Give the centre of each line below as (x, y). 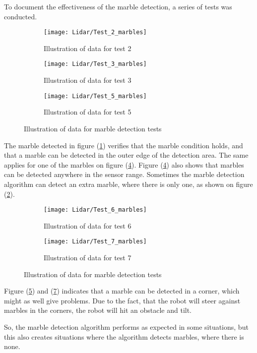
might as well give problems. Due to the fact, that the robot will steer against (122, 300)
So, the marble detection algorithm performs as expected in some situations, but (126, 326)
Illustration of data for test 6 (88, 225)
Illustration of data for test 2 (88, 48)
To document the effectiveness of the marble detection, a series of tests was (118, 6)
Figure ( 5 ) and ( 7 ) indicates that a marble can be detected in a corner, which (122, 291)
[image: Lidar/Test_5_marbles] (95, 96)
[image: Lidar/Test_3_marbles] (95, 64)
